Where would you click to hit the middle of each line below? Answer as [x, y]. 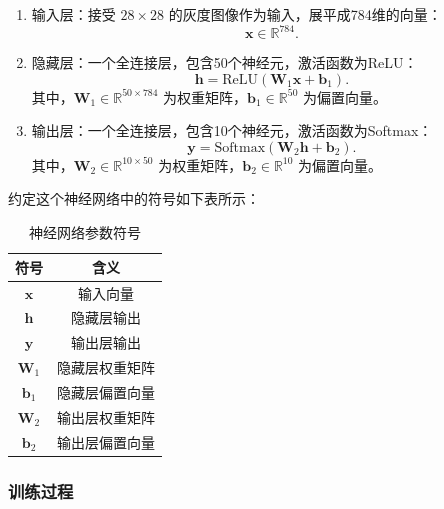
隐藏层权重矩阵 [106, 367]
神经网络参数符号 [85, 232]
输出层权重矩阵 [106, 416]
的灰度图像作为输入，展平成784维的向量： [305, 14]
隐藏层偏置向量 [106, 391]
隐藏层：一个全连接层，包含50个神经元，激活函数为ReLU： [224, 62]
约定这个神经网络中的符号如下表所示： [134, 198]
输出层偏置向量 [106, 441]
